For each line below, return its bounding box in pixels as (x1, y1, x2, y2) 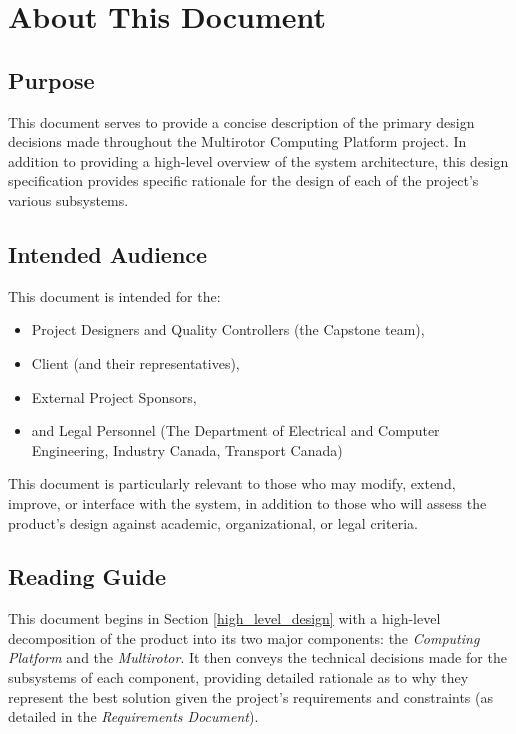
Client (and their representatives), (31, 352, 240, 373)
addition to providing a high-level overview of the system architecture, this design (8, 150, 509, 171)
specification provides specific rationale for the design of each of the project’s (8, 170, 479, 191)
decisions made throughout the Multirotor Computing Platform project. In (8, 131, 467, 152)
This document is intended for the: (8, 285, 221, 306)
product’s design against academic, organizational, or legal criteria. (8, 512, 418, 533)
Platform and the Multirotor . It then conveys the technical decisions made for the (8, 647, 507, 668)
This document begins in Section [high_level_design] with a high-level (8, 608, 441, 629)
